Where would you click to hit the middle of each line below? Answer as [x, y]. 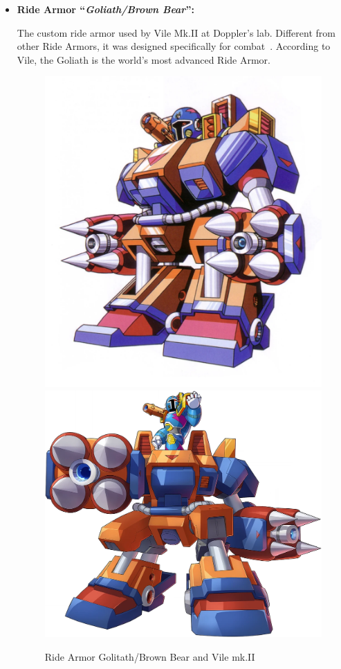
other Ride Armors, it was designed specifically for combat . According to [174, 46]
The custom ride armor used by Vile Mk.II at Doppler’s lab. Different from [176, 32]
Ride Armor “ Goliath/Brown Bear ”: [105, 9]
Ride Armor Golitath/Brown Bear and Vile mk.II [150, 657]
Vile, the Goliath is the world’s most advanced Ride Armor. [144, 59]
